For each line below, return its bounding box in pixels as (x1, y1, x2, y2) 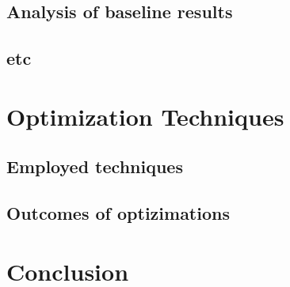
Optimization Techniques (6, 100, 284, 132)
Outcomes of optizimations (6, 201, 230, 225)
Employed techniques (6, 154, 183, 179)
